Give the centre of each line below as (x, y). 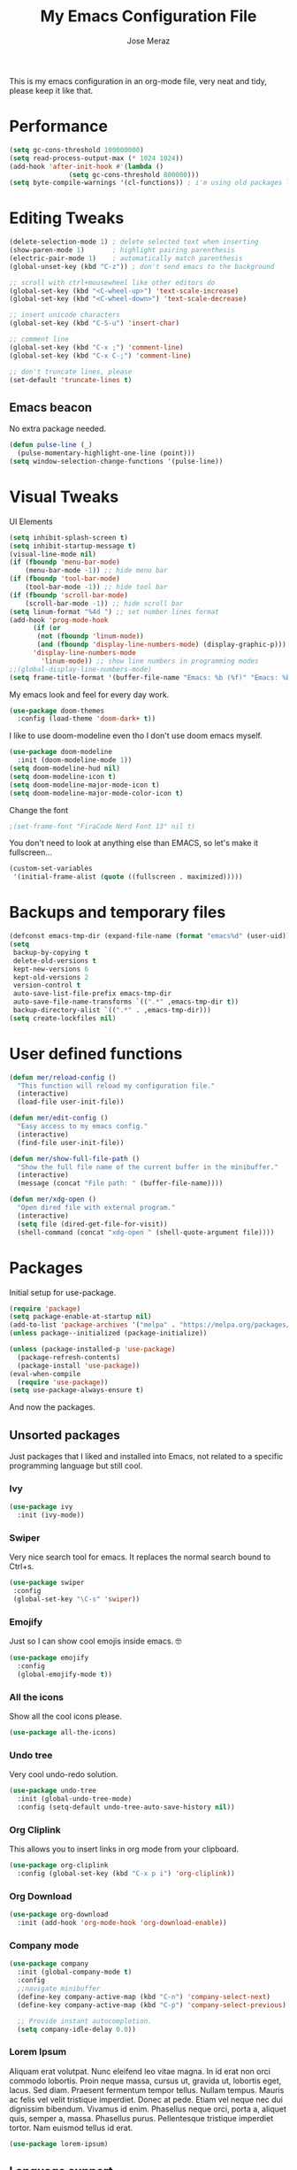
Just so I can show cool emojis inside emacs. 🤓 (95, 1641)
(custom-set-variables (51, 869)
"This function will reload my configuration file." (116, 1086)
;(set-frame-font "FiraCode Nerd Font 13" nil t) (103, 826)
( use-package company (49, 1964)
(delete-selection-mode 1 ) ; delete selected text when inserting (134, 242)
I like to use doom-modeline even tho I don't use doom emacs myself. (136, 735)
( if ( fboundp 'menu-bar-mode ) (65, 562)
